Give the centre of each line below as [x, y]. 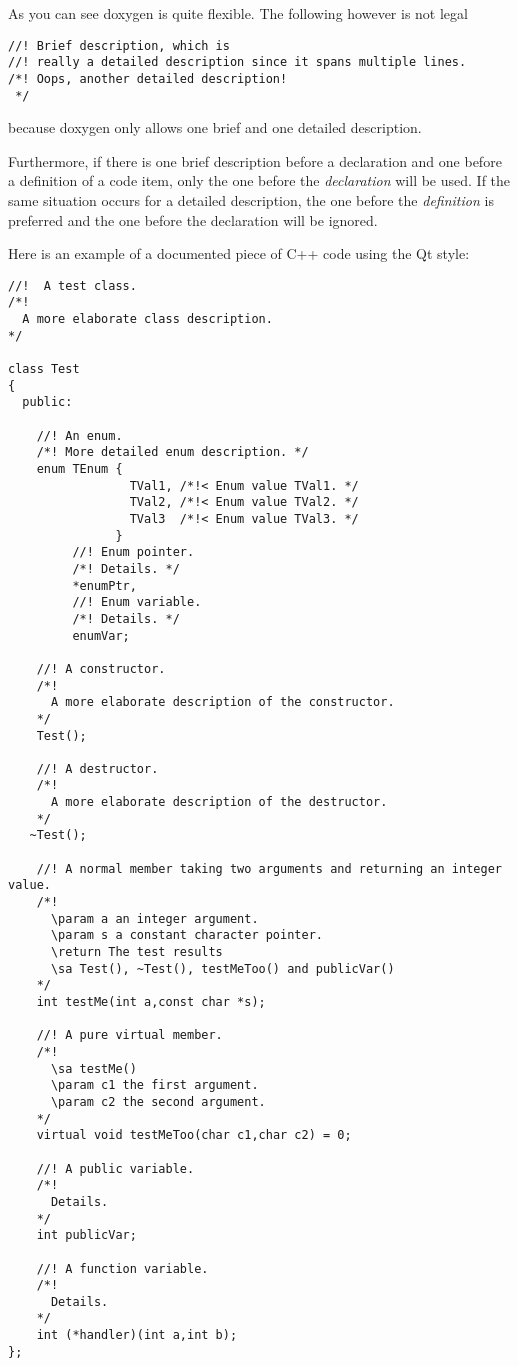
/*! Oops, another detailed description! [148, 78]
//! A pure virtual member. [129, 1035]
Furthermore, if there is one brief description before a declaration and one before [255, 160]
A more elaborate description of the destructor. [219, 802]
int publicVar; [86, 1235]
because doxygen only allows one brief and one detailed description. [215, 127]
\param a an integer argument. [154, 918]
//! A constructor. [101, 668]
